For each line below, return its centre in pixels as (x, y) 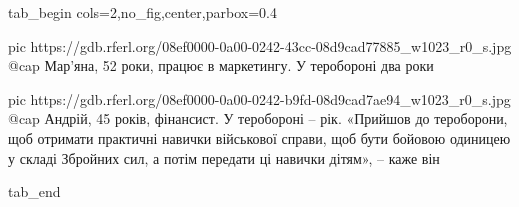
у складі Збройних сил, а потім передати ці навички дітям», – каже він (224, 157)
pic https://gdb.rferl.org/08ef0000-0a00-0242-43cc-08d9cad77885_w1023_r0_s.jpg (260, 45)
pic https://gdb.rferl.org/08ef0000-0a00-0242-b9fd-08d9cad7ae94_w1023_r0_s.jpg (259, 98)
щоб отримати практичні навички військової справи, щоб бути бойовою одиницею (259, 137)
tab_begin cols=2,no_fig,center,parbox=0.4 (142, 12)
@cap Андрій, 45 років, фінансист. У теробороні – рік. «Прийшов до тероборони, (258, 118)
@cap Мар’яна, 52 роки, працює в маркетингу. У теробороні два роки (221, 65)
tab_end (34, 191)
